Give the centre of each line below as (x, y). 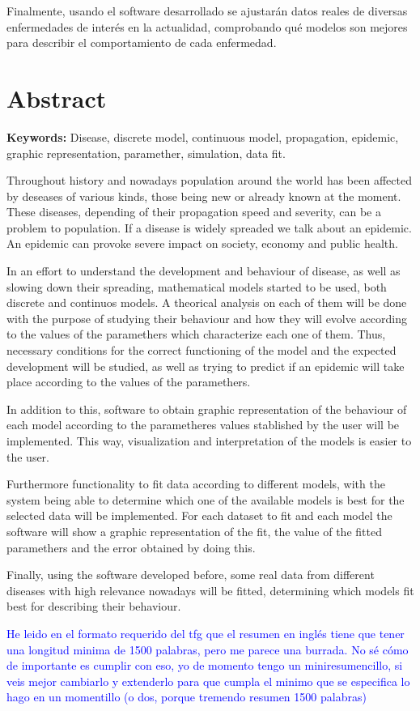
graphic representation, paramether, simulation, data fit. (146, 153)
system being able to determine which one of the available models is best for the (206, 499)
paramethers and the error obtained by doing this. (131, 547)
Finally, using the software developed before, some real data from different (191, 575)
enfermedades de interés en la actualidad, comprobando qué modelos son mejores (207, 26)
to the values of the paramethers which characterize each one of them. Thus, (196, 334)
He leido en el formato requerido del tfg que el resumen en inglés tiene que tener (206, 633)
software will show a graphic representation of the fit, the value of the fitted (194, 531)
